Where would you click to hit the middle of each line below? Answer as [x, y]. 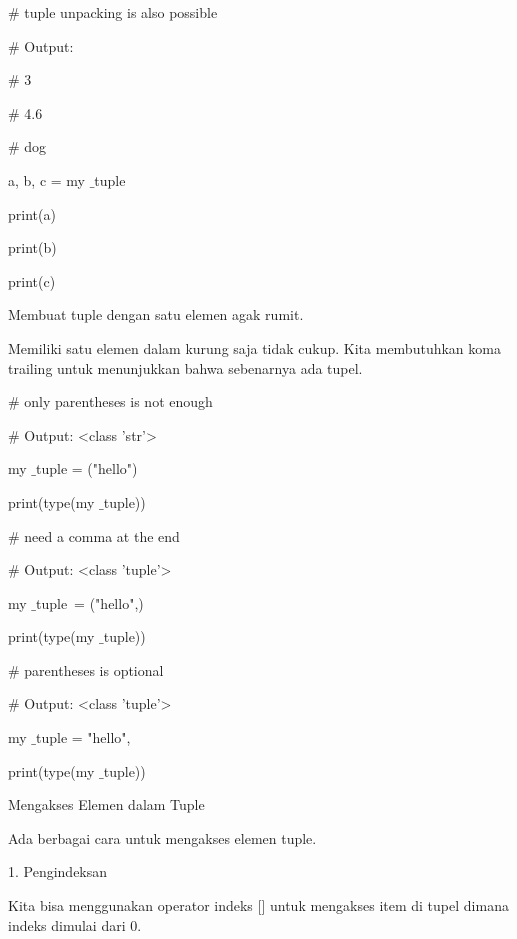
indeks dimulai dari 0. [75, 924]
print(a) [32, 213]
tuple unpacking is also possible [121, 12]
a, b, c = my [46, 179]
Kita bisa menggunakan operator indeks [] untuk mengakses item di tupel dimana [258, 905]
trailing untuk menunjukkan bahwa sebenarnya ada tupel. [185, 367]
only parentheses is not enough [118, 401]
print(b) [32, 247]
